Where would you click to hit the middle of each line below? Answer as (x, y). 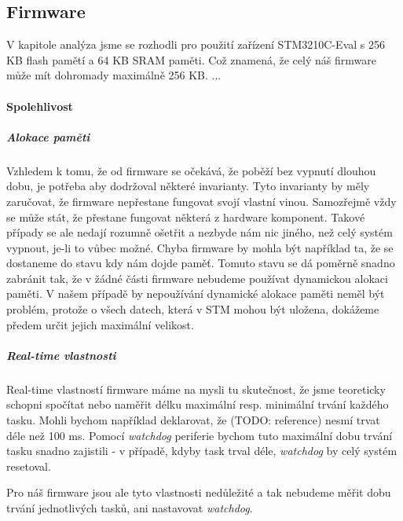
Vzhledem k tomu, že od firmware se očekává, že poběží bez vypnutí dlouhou (191, 170)
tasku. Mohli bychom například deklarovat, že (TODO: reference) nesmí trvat (193, 420)
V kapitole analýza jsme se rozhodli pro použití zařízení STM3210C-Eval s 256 (196, 44)
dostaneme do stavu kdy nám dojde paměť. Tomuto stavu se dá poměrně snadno (201, 263)
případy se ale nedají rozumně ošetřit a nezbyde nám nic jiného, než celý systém (200, 232)
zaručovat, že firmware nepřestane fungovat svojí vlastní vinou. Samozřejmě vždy (201, 201)
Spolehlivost (40, 106)
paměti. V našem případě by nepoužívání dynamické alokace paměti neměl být (196, 294)
